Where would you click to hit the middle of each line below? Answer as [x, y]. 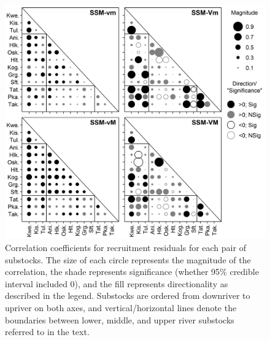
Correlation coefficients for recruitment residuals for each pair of [125, 247]
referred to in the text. [47, 332]
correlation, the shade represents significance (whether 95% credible [132, 272]
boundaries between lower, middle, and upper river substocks [120, 319]
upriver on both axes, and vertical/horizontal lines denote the [121, 307]
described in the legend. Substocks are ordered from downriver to [128, 296]
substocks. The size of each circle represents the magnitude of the [128, 259]
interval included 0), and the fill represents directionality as [117, 283]
